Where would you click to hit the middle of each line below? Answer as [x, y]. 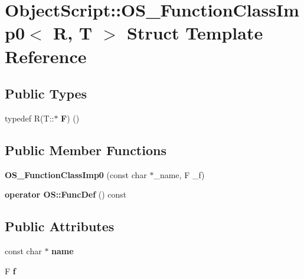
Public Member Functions [86, 150]
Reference [46, 56]
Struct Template [195, 33]
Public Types [46, 93]
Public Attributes [60, 226]
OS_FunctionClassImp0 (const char [76, 174]
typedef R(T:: [30, 118]
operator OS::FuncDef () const [66, 194]
